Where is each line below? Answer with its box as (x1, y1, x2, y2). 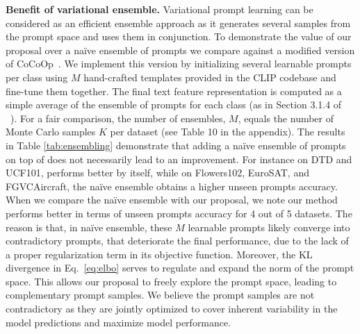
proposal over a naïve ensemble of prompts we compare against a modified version (6, 42, 355, 57)
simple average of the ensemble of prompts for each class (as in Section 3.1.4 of (6, 97, 342, 112)
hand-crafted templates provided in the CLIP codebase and (83, 69, 336, 84)
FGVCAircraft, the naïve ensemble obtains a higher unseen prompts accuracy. (6, 178, 338, 193)
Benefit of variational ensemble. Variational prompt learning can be (6, 2, 313, 16)
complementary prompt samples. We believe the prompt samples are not (6, 287, 315, 302)
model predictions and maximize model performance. (6, 315, 231, 329)
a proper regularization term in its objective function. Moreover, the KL (6, 247, 313, 261)
